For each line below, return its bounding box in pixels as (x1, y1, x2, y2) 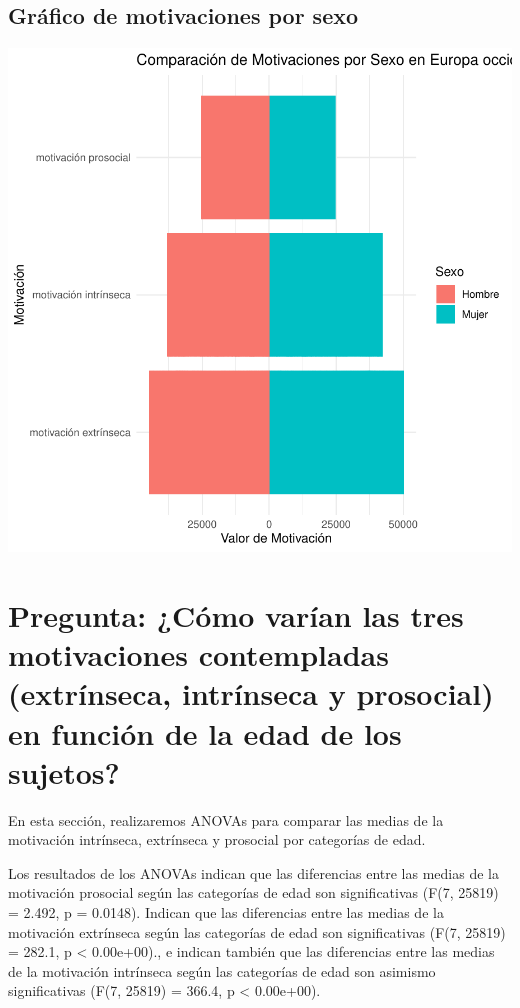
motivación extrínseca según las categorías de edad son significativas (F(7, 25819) (8, 921, 506, 942)
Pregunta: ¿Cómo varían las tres (8, 594, 464, 635)
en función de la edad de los (8, 712, 402, 753)
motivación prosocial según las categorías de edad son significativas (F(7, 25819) (8, 882, 499, 903)
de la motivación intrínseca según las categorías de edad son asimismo (8, 960, 436, 981)
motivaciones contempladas (8, 634, 389, 675)
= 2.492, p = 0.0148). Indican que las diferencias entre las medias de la (8, 902, 444, 923)
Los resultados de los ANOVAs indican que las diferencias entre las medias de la (8, 862, 499, 883)
